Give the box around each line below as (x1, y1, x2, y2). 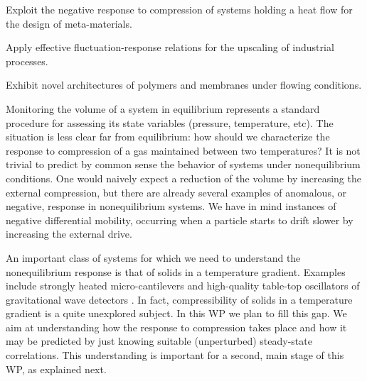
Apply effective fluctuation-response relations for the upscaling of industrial (6, 40, 334, 55)
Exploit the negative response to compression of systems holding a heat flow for (6, 2, 353, 16)
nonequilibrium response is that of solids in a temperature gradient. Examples (6, 264, 346, 279)
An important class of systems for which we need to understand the (6, 250, 301, 265)
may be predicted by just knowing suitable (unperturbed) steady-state (6, 333, 312, 348)
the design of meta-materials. (6, 16, 132, 31)
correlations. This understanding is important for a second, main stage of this (6, 348, 344, 363)
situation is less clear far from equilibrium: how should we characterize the (6, 129, 330, 144)
